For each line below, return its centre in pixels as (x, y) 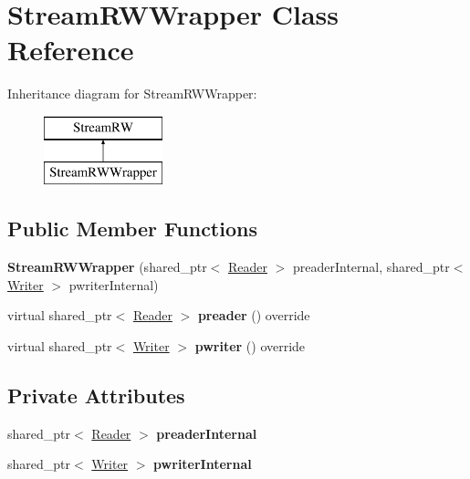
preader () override (254, 315)
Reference (71, 50)
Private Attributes (96, 396)
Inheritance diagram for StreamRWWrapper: (132, 94)
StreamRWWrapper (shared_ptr (107, 267)
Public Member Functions (132, 229)
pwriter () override (250, 346)
